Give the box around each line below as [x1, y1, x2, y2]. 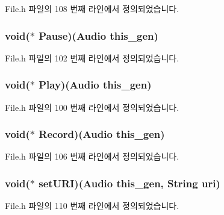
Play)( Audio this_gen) [39, 77, 152, 92]
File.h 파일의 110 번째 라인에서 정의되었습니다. [5, 199, 179, 212]
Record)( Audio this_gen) [39, 126, 165, 142]
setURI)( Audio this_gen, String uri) [39, 175, 220, 190]
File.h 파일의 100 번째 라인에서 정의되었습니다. [5, 101, 179, 113]
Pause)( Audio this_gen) [39, 28, 158, 43]
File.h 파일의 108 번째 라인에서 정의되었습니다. [5, 2, 179, 14]
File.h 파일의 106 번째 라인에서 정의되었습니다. [5, 150, 179, 163]
